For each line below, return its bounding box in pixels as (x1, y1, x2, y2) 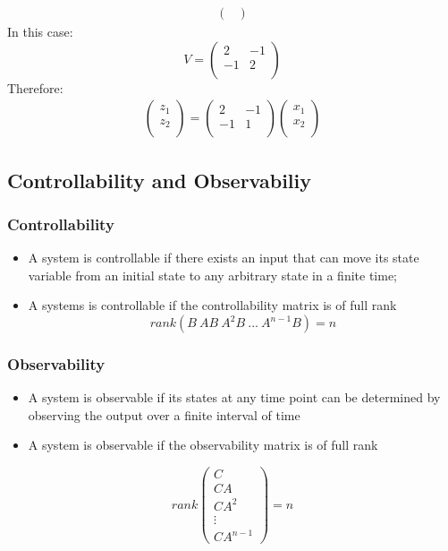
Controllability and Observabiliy (7, 166, 311, 194)
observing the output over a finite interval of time (28, 405, 300, 424)
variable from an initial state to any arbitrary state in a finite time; (28, 265, 397, 284)
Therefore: (7, 78, 63, 97)
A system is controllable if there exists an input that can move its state (28, 248, 419, 267)
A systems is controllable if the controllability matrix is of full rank (28, 296, 397, 314)
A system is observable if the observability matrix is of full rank (28, 435, 378, 454)
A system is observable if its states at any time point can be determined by (28, 388, 441, 407)
